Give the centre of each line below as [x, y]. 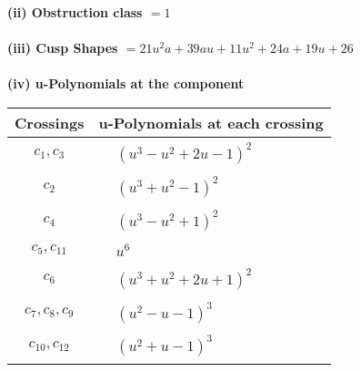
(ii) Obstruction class [75, 12]
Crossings [50, 122]
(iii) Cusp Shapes [63, 48]
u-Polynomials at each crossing [211, 122]
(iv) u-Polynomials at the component [126, 83]
